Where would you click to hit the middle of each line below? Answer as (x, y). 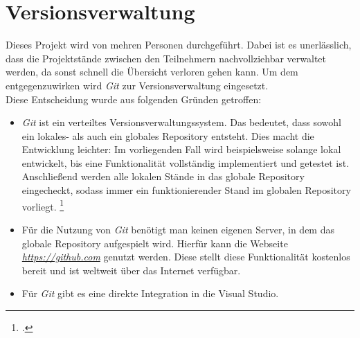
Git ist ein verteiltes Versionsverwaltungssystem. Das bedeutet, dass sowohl (181, 122)
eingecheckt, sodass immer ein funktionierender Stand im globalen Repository (186, 190)
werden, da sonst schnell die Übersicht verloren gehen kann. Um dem (152, 72)
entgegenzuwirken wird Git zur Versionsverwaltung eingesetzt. (137, 85)
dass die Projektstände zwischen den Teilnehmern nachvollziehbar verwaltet (166, 58)
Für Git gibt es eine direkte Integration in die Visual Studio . (150, 293)
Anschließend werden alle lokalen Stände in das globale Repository (163, 176)
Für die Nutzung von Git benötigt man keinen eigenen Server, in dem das (178, 229)
